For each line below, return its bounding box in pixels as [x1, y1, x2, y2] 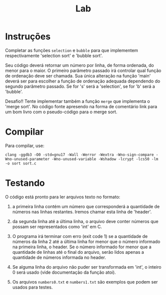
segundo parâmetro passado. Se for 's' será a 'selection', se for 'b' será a [5, 83, 155, 89]
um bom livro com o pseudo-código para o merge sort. [5, 109, 117, 115]
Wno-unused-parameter [5, 156, 50, 161]
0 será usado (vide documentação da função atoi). [12, 269, 116, 275]
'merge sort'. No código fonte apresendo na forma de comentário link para [5, 103, 158, 109]
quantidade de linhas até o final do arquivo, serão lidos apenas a [12, 249, 144, 255]
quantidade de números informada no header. [12, 254, 107, 260]
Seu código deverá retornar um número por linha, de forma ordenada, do [5, 62, 155, 68]
